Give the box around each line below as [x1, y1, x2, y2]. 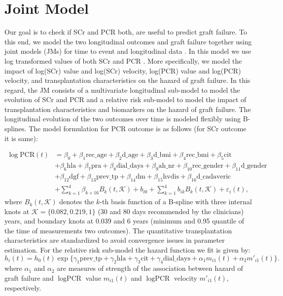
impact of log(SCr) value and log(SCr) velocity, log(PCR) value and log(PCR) [4, 65, 241, 75]
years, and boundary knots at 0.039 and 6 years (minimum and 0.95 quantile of [4, 216, 245, 226]
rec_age [85, 151, 107, 159]
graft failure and [4, 273, 54, 283]
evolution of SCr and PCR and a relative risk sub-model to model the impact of [4, 94, 247, 105]
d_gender [241, 162, 267, 170]
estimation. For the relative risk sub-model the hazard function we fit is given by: [4, 245, 250, 255]
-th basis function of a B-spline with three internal [100, 196, 252, 207]
